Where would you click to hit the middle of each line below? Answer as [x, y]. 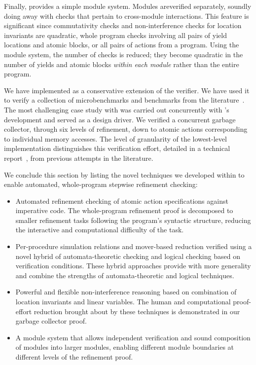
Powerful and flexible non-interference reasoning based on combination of [126, 292]
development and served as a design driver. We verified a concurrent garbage [120, 119]
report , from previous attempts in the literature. [79, 158]
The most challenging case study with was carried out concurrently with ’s [117, 109]
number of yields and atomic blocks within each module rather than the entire [122, 64]
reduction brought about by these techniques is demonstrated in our [137, 311]
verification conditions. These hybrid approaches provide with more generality [133, 266]
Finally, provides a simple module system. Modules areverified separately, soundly [128, 6]
